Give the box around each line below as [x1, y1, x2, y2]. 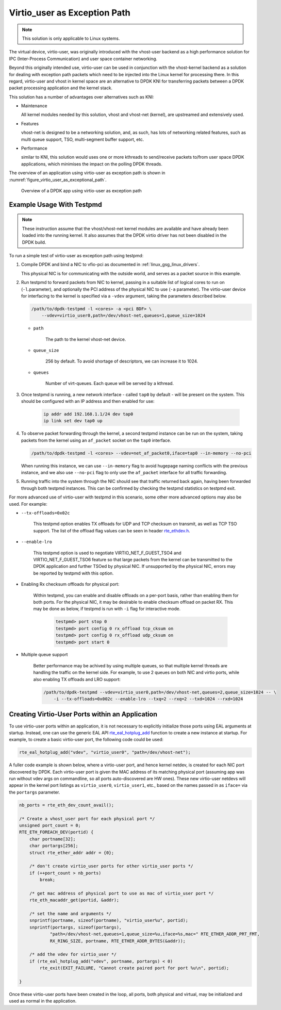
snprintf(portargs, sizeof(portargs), [29, 925, 122, 930]
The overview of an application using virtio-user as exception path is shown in [9, 170, 165, 176]
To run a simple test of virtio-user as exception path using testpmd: [9, 252, 144, 258]
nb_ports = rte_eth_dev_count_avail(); [19, 802, 114, 808]
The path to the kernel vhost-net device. [45, 336, 126, 342]
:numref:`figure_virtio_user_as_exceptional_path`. [9, 177, 107, 182]
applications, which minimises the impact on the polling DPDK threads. [21, 161, 163, 167]
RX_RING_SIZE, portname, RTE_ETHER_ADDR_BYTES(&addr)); [50, 938, 186, 944]
